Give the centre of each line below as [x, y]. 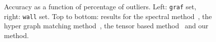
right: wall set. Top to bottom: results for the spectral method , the [108, 16]
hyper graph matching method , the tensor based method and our [106, 26]
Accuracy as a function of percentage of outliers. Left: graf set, [100, 6]
